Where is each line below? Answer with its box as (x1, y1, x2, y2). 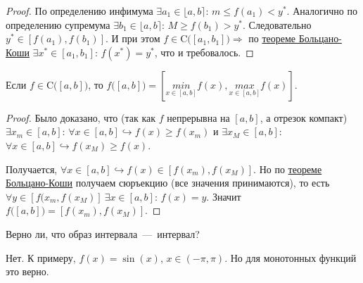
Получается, (6, 161, 58, 176)
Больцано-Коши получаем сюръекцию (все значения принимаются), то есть (6, 175, 330, 190)
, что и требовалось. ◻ (154, 44, 254, 59)
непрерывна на (167, 110, 230, 125)
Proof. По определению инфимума (6, 4, 153, 18)
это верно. (6, 264, 49, 279)
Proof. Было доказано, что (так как (6, 110, 156, 125)
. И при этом (106, 31, 160, 46)
